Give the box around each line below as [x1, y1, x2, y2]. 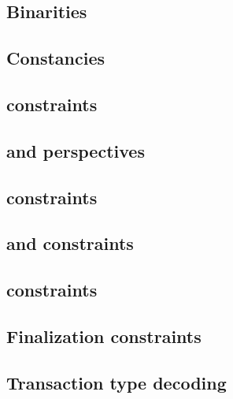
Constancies [6, 46, 105, 70]
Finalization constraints [6, 323, 202, 348]
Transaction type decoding [6, 370, 227, 394]
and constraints [6, 231, 134, 255]
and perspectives [6, 138, 145, 162]
